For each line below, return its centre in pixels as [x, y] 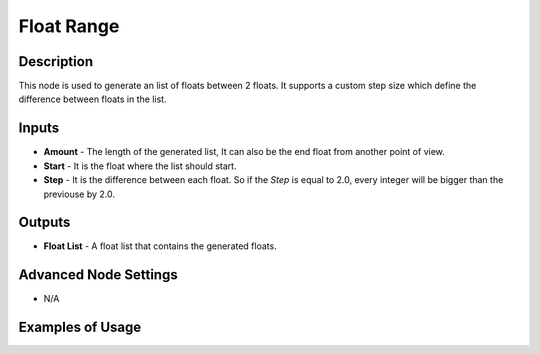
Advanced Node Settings [98, 275]
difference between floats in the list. [92, 99]
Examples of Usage [80, 327]
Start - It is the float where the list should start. [140, 166]
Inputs [39, 128]
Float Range [69, 26]
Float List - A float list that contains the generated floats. [160, 246]
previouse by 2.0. [79, 194]
